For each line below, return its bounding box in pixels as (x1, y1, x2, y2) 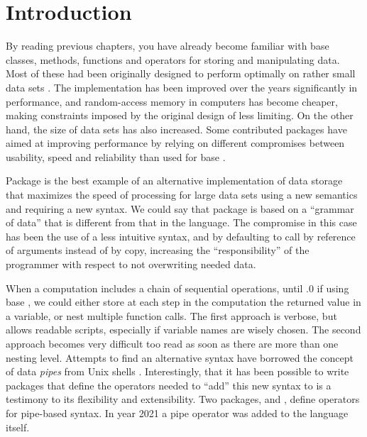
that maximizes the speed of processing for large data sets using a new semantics (6, 187, 358, 202)
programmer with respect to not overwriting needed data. (6, 257, 256, 272)
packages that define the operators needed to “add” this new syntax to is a (6, 377, 332, 392)
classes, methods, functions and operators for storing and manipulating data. (6, 52, 340, 67)
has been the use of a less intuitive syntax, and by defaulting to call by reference (6, 228, 356, 243)
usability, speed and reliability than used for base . (6, 149, 226, 164)
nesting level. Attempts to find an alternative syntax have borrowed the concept (6, 350, 354, 365)
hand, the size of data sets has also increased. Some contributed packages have (6, 121, 347, 136)
